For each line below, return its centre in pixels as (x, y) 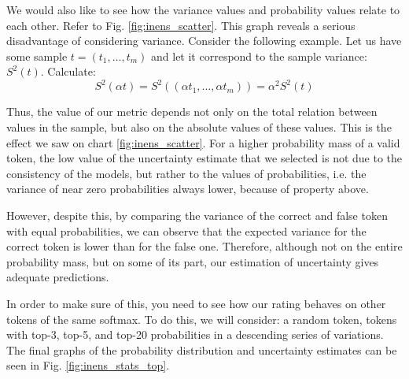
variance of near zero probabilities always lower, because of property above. (188, 189)
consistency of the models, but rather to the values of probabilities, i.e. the (186, 173)
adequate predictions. (58, 277)
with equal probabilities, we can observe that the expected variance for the (186, 230)
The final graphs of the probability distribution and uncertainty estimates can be (202, 349)
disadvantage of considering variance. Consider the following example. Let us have (204, 41)
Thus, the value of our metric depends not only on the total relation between (192, 111)
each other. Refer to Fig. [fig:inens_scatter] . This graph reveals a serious (181, 25)
